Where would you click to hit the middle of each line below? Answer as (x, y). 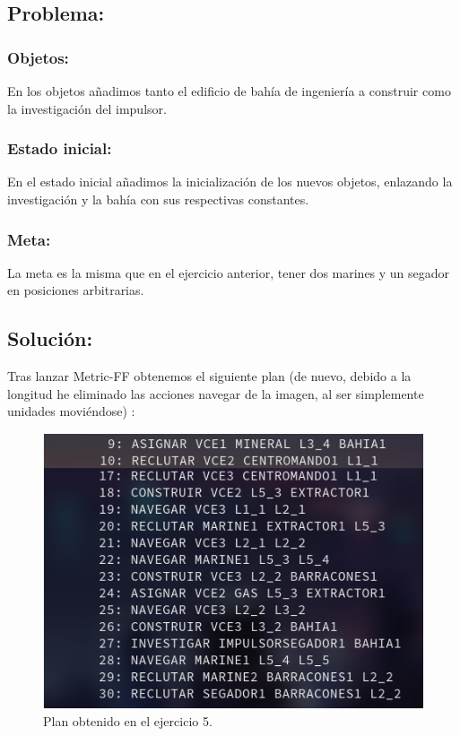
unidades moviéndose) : (71, 411)
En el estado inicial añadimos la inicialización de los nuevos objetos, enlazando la (230, 182)
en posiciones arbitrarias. (76, 290)
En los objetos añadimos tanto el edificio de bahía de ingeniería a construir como (229, 91)
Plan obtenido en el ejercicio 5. (128, 721)
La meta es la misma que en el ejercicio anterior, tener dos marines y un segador (229, 272)
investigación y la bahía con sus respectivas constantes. (158, 199)
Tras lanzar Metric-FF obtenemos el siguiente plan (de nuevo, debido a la (209, 376)
